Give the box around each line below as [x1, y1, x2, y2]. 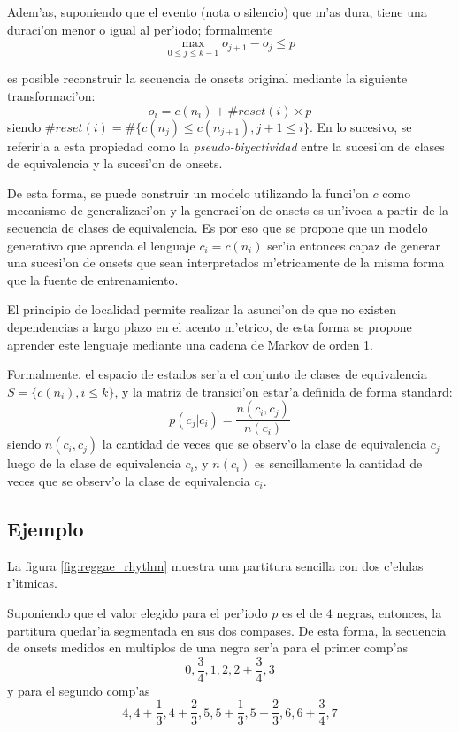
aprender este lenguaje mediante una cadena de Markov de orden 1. [7, 335, 374, 353]
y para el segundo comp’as [7, 681, 150, 699]
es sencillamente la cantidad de [255, 454, 423, 473]
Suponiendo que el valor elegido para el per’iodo [7, 603, 268, 621]
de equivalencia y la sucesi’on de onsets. [7, 154, 223, 173]
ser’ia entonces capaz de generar [267, 235, 440, 254]
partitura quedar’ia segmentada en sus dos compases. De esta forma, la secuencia [7, 620, 447, 639]
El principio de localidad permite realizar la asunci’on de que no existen [7, 300, 396, 319]
